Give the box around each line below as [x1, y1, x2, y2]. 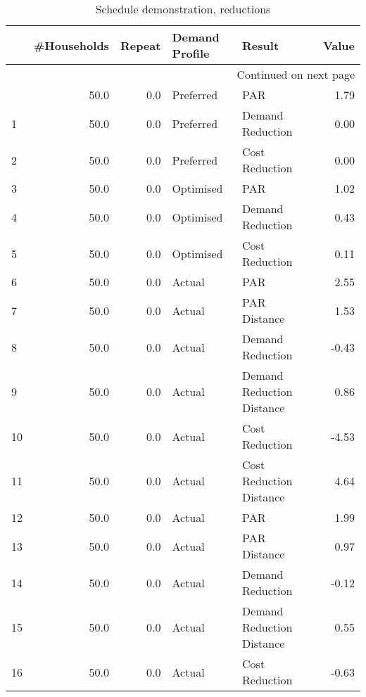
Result [242, 37, 279, 53]
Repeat [120, 37, 161, 53]
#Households [34, 37, 109, 53]
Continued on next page [236, 66, 355, 82]
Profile [172, 45, 210, 61]
